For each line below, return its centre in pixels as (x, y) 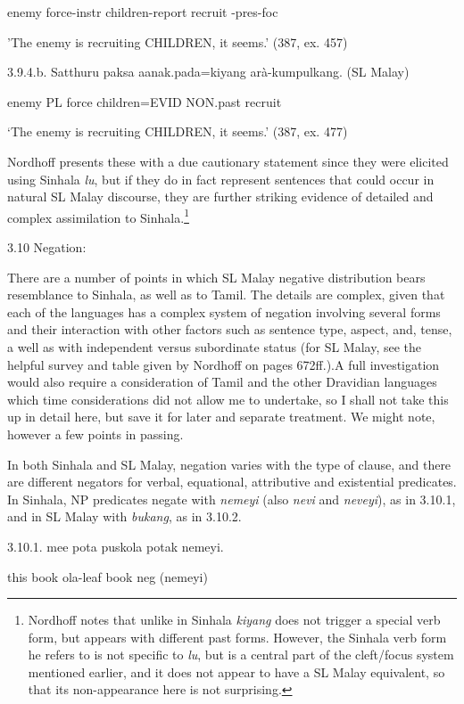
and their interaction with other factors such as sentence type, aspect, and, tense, (230, 329)
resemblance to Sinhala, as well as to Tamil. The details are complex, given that (226, 295)
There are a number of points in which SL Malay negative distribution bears (216, 277)
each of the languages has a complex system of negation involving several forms (224, 311)
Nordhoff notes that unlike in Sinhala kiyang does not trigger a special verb (234, 620)
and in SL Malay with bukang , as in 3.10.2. (124, 516)
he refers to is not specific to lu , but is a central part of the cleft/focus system (241, 655)
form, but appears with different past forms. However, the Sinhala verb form (237, 637)
